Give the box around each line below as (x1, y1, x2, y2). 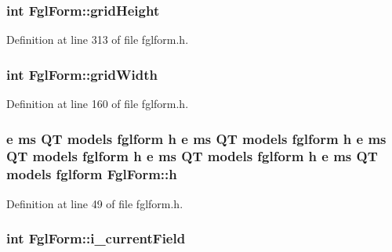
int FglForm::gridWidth (6, 64, 158, 84)
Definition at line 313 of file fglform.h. (6, 31, 189, 48)
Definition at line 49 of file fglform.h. (6, 195, 183, 211)
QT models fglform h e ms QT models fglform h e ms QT (6, 146, 378, 166)
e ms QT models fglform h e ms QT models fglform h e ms (6, 128, 387, 148)
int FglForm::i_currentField (6, 229, 186, 248)
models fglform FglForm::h (6, 164, 177, 184)
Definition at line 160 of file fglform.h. (6, 95, 189, 112)
